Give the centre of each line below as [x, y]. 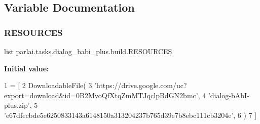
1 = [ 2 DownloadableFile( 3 [48, 85]
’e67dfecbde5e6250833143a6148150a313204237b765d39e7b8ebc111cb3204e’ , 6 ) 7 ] [131, 115]
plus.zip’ [17, 105]
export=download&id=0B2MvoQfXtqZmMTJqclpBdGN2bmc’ [101, 95]
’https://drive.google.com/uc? [141, 85]
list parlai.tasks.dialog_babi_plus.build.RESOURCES [88, 51]
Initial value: [27, 68]
